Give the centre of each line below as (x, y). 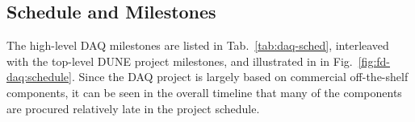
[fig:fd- (374, 61)
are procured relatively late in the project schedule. (133, 108)
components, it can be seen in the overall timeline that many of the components (204, 92)
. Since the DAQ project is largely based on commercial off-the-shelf (240, 77)
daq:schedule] (39, 77)
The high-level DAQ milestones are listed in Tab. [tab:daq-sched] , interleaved (198, 45)
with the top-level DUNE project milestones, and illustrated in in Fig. (180, 61)
